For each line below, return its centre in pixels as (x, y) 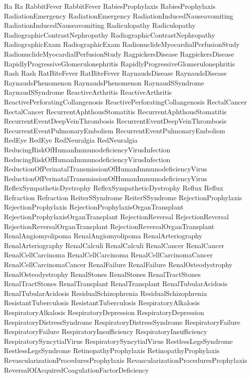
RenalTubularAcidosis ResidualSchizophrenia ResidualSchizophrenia (106, 293)
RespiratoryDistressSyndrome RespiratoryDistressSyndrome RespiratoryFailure (122, 322)
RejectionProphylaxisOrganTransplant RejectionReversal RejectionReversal (116, 217)
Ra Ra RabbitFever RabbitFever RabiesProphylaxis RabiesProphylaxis (110, 6)
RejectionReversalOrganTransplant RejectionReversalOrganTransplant (109, 226)
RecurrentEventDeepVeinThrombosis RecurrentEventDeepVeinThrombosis (115, 121)
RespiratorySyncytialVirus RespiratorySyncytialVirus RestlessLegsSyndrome (118, 341)
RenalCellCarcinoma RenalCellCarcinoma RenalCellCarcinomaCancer (108, 255)
